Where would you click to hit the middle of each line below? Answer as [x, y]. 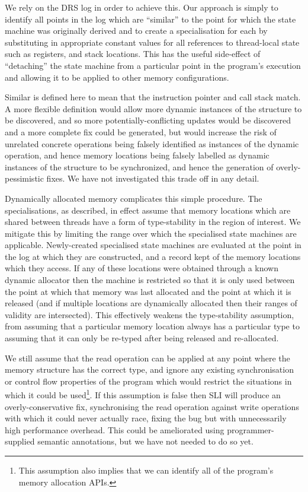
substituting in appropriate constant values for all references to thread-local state [152, 42]
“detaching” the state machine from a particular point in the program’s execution [153, 65]
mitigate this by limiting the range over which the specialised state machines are [151, 233]
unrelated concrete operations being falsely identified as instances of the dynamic [152, 143]
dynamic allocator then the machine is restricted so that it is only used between [150, 280]
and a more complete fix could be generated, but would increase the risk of [141, 131]
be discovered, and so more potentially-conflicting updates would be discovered [148, 120]
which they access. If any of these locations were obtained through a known [142, 268]
